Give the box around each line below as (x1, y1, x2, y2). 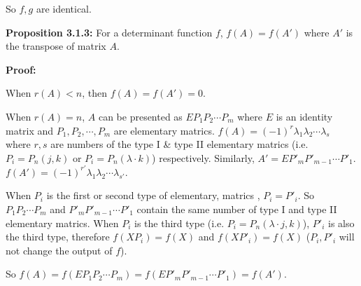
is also (327, 215, 355, 230)
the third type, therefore (6, 229, 110, 244)
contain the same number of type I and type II (136, 202, 337, 217)
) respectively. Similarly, (152, 150, 255, 165)
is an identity (276, 109, 333, 123)
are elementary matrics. (113, 123, 215, 137)
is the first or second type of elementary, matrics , (46, 188, 260, 203)
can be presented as (98, 109, 183, 123)
